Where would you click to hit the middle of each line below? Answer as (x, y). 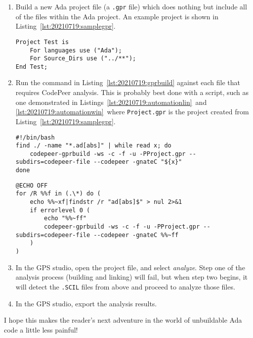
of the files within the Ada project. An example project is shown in (117, 16)
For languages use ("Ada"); (76, 50)
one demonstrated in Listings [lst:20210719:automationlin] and (111, 102)
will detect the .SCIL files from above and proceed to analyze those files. (125, 286)
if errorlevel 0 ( (60, 210)
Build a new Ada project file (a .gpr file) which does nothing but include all (131, 6)
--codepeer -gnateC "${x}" (138, 162)
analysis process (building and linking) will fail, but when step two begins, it (131, 277)
